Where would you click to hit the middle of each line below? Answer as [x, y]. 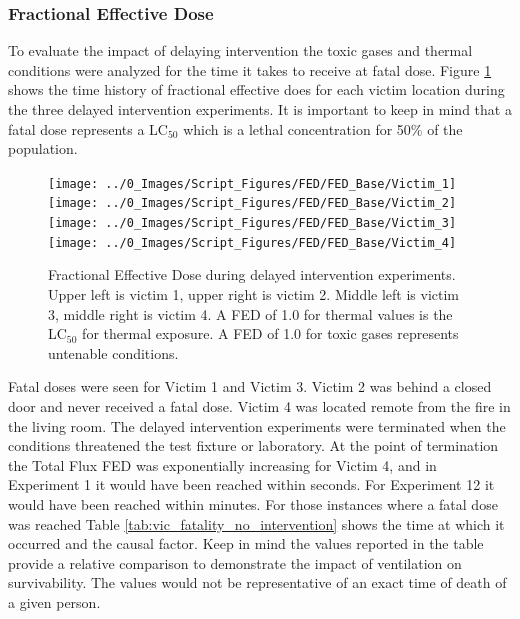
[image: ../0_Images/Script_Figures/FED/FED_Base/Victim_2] [252, 203]
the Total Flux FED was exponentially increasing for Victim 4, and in [222, 464]
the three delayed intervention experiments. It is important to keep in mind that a [260, 109]
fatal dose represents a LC [88, 128]
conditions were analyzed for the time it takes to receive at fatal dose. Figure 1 [250, 69]
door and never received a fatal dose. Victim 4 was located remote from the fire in [259, 405]
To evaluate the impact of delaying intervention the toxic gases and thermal [240, 50]
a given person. [54, 601]
